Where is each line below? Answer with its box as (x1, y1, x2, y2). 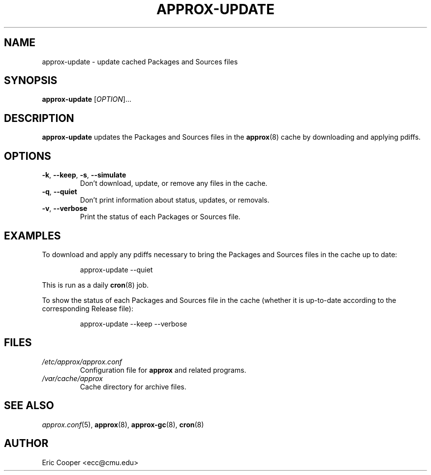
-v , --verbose (42, 204, 88, 213)
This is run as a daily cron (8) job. (42, 280, 149, 289)
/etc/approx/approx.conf (42, 357, 123, 366)
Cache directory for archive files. (80, 382, 186, 391)
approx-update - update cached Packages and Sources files (42, 57, 238, 66)
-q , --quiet (42, 187, 77, 196)
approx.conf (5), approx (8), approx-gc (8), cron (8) (42, 420, 204, 429)
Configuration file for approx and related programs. (80, 365, 246, 374)
